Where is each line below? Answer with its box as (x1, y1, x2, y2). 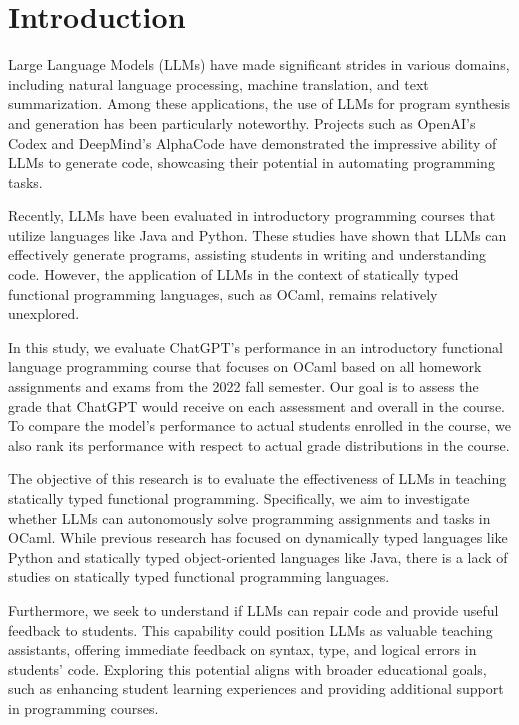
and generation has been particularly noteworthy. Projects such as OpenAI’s (8, 112, 476, 133)
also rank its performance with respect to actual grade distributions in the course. (8, 434, 510, 455)
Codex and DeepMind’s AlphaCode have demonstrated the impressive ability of (8, 132, 497, 153)
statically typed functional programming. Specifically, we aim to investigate (8, 488, 470, 508)
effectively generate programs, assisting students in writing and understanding (8, 244, 486, 265)
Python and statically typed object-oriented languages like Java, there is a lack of (8, 546, 508, 567)
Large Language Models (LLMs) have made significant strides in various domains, (8, 54, 510, 75)
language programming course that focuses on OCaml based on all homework (8, 356, 482, 377)
